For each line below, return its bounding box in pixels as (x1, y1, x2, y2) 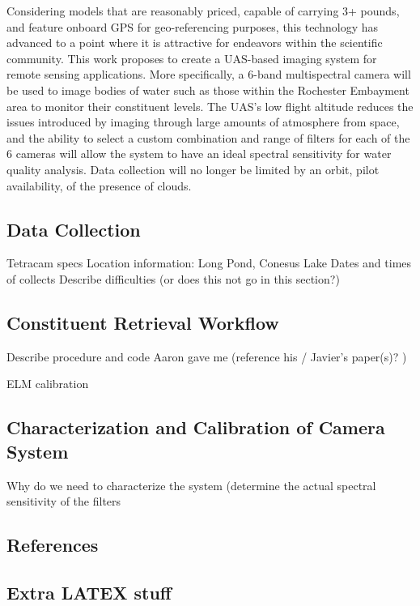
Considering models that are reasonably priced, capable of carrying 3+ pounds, (6, 2, 400, 19)
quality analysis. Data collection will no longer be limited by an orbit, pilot (6, 160, 380, 177)
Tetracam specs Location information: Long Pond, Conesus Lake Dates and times (6, 254, 412, 271)
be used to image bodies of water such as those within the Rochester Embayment (6, 81, 409, 98)
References (6, 532, 99, 557)
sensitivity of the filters (6, 493, 121, 510)
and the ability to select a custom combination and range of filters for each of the (6, 129, 410, 146)
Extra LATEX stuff (6, 579, 172, 604)
